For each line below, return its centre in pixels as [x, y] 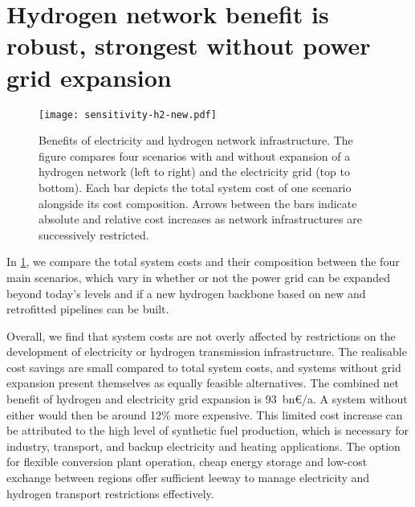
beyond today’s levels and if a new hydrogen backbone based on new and [186, 293]
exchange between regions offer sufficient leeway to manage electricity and [188, 478]
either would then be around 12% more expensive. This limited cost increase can [205, 414]
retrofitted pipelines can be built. [88, 309]
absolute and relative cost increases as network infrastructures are [200, 219]
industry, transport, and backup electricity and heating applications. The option [203, 446]
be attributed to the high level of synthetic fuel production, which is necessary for [207, 430]
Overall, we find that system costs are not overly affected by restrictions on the [201, 335]
